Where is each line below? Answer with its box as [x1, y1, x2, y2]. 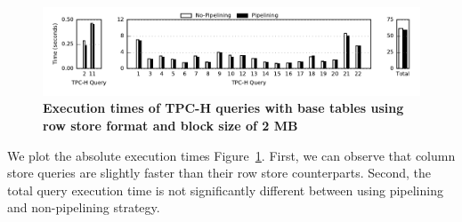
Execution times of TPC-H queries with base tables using [43, 99, 404, 117]
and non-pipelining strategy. [7, 198, 160, 217]
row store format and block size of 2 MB [43, 115, 298, 134]
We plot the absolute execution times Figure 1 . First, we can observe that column [7, 146, 456, 164]
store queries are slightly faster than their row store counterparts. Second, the [7, 163, 432, 182]
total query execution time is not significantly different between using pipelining [7, 180, 443, 199]
